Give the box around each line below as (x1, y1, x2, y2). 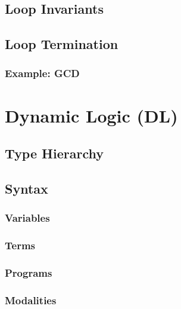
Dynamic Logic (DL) (5, 103, 178, 127)
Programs (5, 265, 52, 280)
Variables (5, 210, 50, 225)
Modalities (5, 292, 57, 307)
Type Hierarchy (5, 144, 104, 163)
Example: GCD (5, 66, 80, 81)
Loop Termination (5, 35, 118, 53)
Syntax (5, 179, 48, 197)
